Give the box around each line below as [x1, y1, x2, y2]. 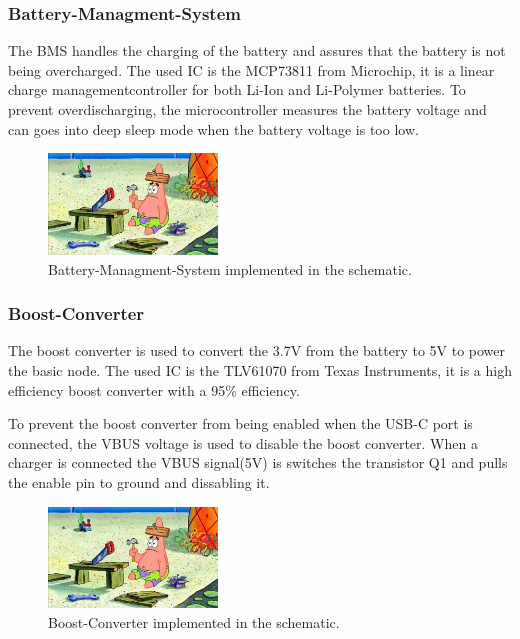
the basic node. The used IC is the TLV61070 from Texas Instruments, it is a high [8, 359, 512, 380]
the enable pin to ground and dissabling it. [8, 471, 270, 492]
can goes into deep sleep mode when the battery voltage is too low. [8, 118, 419, 139]
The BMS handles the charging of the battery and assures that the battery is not [8, 40, 506, 61]
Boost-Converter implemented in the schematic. [48, 611, 340, 632]
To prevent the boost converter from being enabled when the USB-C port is [8, 413, 473, 434]
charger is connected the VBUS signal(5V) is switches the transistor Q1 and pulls [8, 452, 508, 473]
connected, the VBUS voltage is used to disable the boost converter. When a [8, 432, 478, 453]
